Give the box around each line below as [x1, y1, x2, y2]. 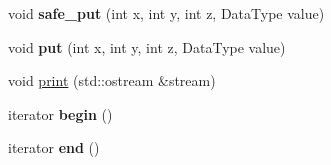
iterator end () [8, 137, 100, 158]
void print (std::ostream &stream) [8, 70, 216, 91]
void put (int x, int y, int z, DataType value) [8, 36, 286, 57]
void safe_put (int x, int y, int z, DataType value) [8, 3, 325, 23]
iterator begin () [8, 103, 113, 124]
